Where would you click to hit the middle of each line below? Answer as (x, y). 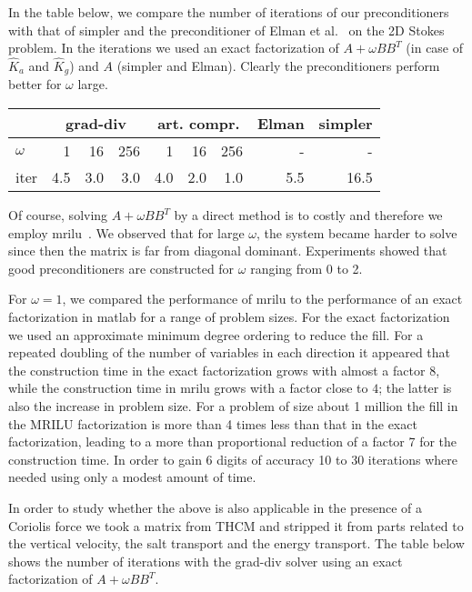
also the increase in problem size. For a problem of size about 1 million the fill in (233, 405)
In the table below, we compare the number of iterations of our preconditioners (229, 12)
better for (35, 84)
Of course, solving (58, 215)
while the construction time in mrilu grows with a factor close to (188, 388)
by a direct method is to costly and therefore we (308, 215)
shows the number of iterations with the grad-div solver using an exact (206, 561)
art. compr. (199, 124)
